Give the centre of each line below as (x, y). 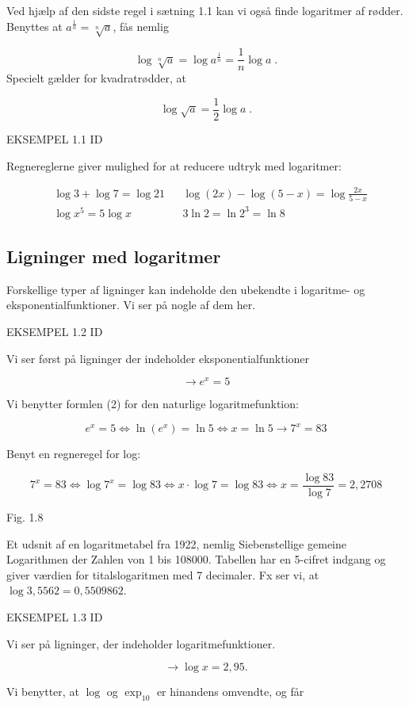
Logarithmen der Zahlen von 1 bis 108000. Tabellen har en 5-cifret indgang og (196, 559)
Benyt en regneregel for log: (74, 454)
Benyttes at (34, 26)
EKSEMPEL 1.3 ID (55, 617)
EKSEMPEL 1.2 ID (55, 332)
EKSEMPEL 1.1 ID (55, 139)
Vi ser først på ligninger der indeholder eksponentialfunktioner (158, 358)
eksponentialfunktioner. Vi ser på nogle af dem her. (131, 305)
